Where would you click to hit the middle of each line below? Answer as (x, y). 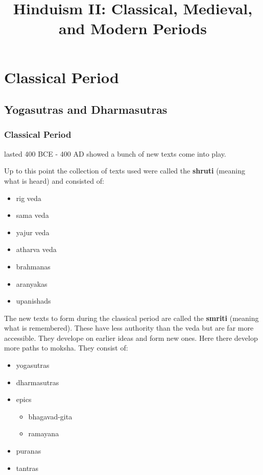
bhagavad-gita (50, 416)
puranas (29, 451)
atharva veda (36, 249)
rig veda (29, 198)
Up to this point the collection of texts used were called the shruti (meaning (125, 171)
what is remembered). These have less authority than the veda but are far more (129, 328)
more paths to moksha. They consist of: (66, 348)
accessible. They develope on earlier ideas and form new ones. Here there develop (131, 337)
